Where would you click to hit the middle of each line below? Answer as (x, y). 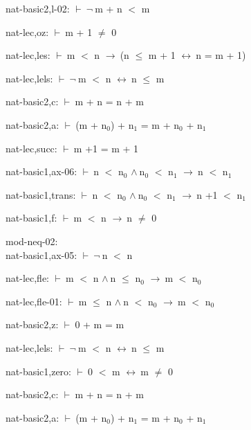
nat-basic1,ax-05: (41, 254)
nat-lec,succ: (31, 148)
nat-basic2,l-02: (38, 8)
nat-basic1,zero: (39, 371)
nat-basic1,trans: (41, 194)
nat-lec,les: (28, 55)
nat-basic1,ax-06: (41, 171)
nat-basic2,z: (32, 324)
